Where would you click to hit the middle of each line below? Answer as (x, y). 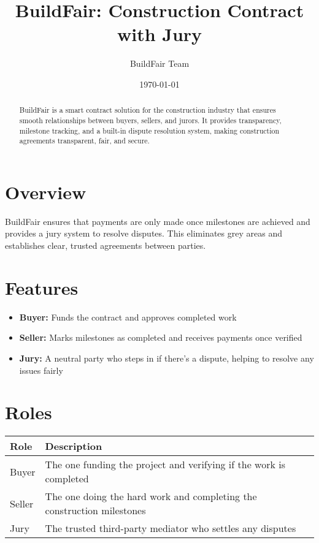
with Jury (159, 34)
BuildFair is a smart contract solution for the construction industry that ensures (148, 110)
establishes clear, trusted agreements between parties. (106, 245)
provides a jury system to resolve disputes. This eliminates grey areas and (144, 233)
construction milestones (95, 511)
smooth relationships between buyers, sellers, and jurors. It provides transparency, (150, 120)
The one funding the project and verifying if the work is (165, 465)
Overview (46, 192)
